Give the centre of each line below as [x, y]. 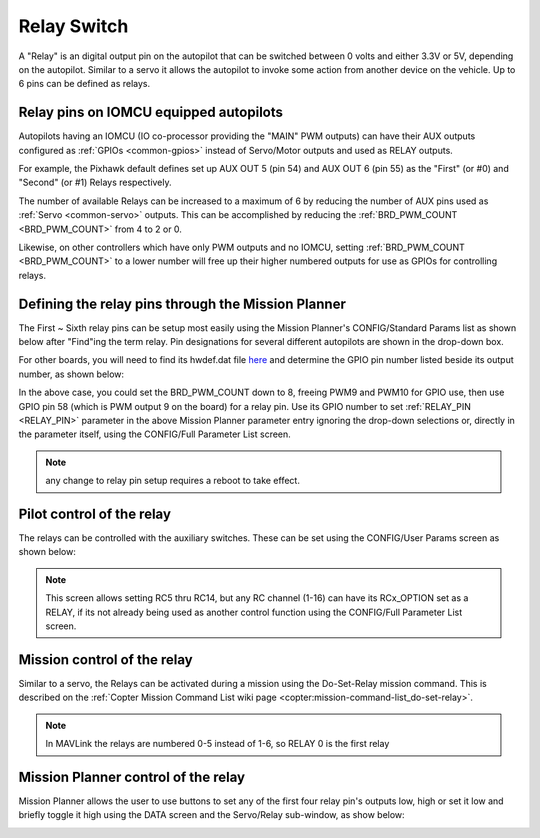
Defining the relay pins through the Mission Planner [182, 303]
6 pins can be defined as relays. [84, 84]
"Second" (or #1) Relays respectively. [95, 182]
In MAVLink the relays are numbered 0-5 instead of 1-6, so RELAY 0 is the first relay [217, 744]
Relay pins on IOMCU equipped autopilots [151, 112]
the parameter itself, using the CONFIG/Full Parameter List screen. [155, 434]
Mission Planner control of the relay [131, 776]
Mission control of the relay [106, 659]
